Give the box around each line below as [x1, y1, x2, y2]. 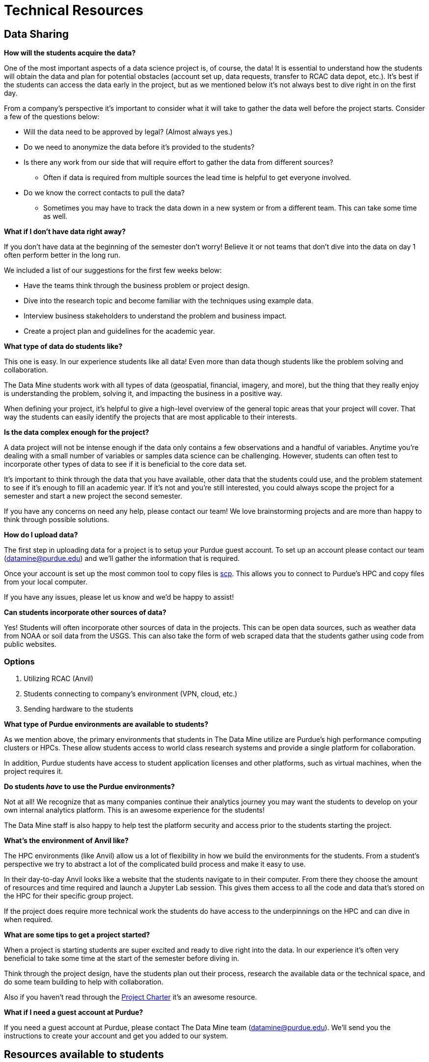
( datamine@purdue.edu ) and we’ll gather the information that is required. [4, 554, 240, 563]
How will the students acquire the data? [4, 49, 136, 57]
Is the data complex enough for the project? [4, 428, 149, 437]
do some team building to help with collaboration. [4, 977, 163, 986]
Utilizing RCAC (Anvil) [24, 674, 93, 683]
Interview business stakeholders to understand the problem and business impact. [24, 312, 287, 320]
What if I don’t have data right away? [4, 227, 126, 236]
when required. [4, 915, 53, 924]
